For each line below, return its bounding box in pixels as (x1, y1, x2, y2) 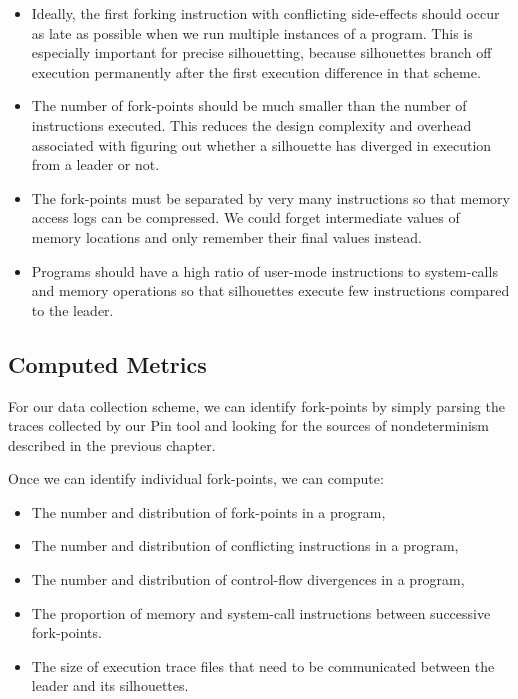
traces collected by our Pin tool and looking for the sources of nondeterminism (8, 415, 489, 436)
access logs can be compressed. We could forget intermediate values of (31, 207, 460, 228)
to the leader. (31, 299, 114, 320)
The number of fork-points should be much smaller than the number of (31, 95, 467, 116)
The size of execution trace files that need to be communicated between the (31, 655, 495, 676)
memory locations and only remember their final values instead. (31, 226, 422, 247)
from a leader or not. (31, 154, 160, 175)
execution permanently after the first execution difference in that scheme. (31, 61, 481, 82)
